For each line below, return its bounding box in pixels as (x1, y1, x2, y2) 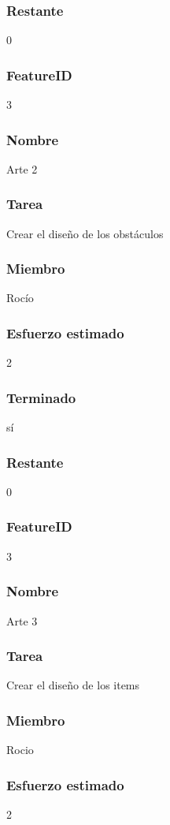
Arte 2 (6, 160, 38, 177)
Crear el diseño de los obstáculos (6, 225, 164, 241)
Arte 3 (6, 612, 38, 629)
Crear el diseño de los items (6, 677, 140, 693)
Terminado (6, 387, 76, 407)
